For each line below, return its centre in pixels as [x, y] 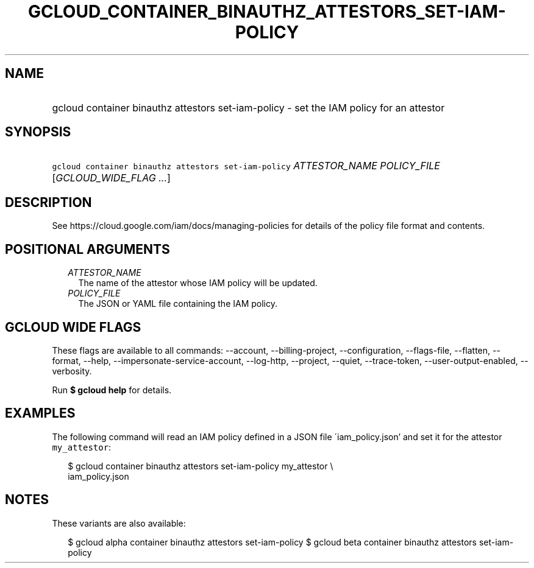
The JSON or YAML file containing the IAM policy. [178, 304]
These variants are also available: [119, 523]
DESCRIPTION [48, 202]
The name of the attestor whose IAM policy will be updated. [198, 283]
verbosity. [72, 371]
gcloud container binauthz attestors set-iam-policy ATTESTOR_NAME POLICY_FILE [246, 166]
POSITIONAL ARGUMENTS [87, 249]
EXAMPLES [40, 413]
